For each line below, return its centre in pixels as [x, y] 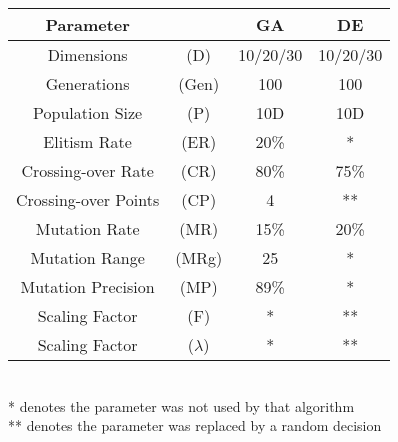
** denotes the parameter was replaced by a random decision [195, 425]
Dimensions [87, 54]
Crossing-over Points [88, 199]
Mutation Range [87, 257]
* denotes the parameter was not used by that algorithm [181, 405]
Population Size [88, 112]
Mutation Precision [87, 286]
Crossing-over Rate [87, 170]
